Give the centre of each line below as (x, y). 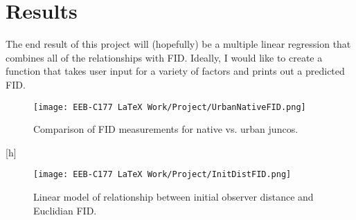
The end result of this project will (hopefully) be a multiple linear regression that (178, 44)
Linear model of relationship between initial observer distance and (173, 196)
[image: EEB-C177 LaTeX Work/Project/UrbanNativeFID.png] (170, 107)
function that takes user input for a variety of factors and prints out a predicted (175, 71)
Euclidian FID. (65, 210)
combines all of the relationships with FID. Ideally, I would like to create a (164, 57)
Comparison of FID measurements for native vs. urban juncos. (166, 129)
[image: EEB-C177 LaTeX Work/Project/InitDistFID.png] (162, 175)
